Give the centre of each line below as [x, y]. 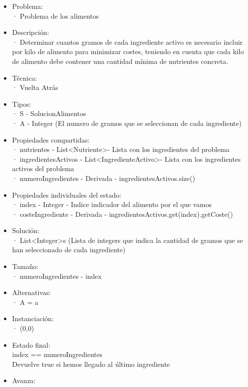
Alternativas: [31, 292]
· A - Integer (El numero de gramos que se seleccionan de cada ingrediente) [127, 123]
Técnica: [25, 77]
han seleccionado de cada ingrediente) [69, 250]
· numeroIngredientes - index [57, 276]
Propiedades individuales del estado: [67, 194]
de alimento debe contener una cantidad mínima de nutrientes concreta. [120, 61]
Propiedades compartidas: [51, 139]
